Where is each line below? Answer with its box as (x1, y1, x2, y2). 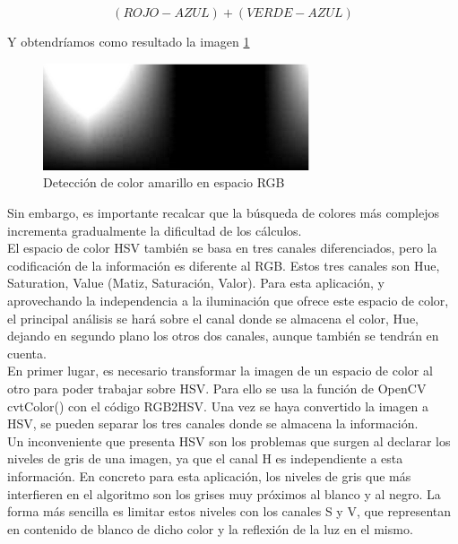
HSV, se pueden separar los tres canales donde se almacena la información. (7, 414, 419, 433)
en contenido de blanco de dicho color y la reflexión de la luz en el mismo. (7, 519, 413, 538)
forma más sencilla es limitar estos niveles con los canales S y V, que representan (7, 502, 452, 521)
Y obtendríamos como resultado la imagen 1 (7, 32, 250, 50)
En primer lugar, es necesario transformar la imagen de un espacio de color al (7, 361, 433, 380)
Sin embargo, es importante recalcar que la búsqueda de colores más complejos (7, 203, 439, 221)
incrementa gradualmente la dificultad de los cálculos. (7, 220, 302, 239)
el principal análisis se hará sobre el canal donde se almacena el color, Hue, (7, 308, 419, 327)
